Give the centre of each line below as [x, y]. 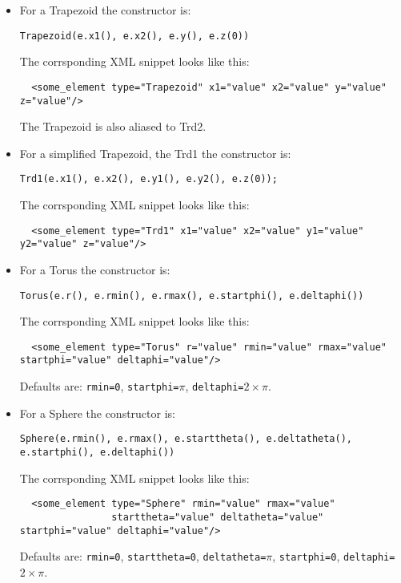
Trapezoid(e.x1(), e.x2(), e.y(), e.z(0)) [134, 36]
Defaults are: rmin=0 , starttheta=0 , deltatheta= [143, 556]
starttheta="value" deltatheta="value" [218, 517]
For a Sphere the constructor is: [97, 413]
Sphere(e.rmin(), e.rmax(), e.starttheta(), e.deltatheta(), [186, 439]
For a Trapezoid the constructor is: [105, 10]
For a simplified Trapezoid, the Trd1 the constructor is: [155, 153]
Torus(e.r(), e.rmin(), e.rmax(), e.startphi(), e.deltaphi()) [192, 296]
